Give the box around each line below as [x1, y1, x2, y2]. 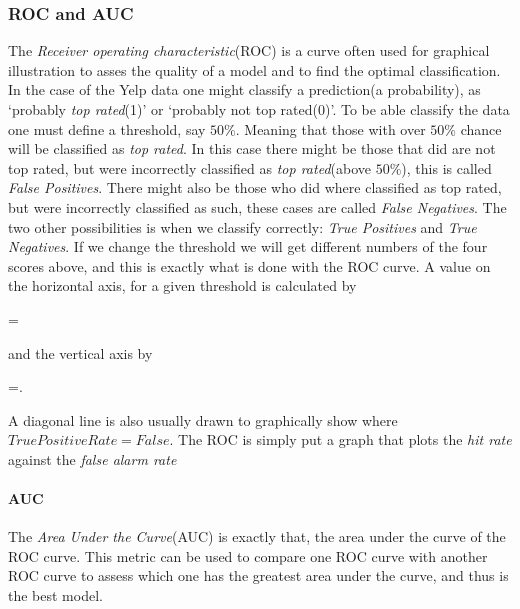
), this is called [401, 157, 492, 178]
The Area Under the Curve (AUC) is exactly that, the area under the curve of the [8, 526, 506, 547]
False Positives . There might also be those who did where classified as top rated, [8, 177, 502, 198]
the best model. [8, 585, 103, 606]
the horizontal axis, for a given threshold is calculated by [8, 275, 357, 296]
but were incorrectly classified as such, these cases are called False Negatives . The [8, 196, 507, 217]
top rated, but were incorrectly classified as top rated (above [8, 157, 372, 178]
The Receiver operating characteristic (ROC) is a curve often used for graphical [8, 40, 490, 61]
